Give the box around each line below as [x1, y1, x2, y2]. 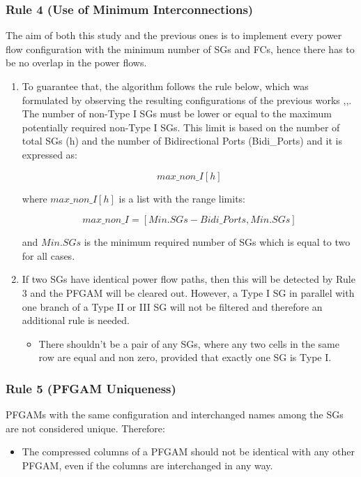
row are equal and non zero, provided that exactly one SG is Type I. [38, 350, 332, 365]
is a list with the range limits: [118, 191, 246, 205]
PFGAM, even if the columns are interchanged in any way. [22, 457, 273, 472]
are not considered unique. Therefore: [6, 420, 165, 435]
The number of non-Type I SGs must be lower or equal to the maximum [22, 106, 332, 121]
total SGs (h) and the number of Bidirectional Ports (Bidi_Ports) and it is [22, 133, 342, 148]
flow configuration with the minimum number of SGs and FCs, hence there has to [6, 41, 355, 56]
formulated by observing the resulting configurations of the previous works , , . [22, 92, 352, 107]
